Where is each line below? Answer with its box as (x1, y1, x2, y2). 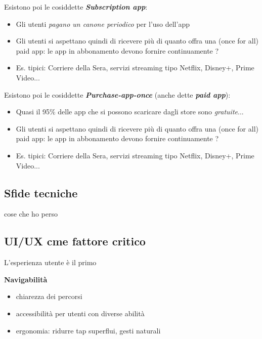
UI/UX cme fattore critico (4, 233, 146, 249)
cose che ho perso (4, 208, 58, 219)
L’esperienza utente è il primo (4, 257, 97, 268)
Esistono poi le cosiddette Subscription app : (4, 2, 148, 12)
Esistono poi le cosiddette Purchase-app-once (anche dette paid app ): (4, 89, 231, 100)
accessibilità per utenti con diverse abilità (16, 308, 145, 318)
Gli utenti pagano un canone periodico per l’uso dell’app (16, 18, 190, 29)
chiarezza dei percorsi (16, 291, 82, 302)
